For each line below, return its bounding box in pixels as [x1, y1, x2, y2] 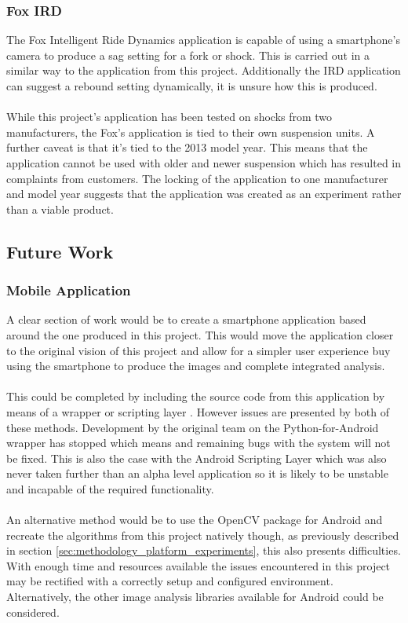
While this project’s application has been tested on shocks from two [6, 108, 333, 125]
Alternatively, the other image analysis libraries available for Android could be [6, 588, 384, 605]
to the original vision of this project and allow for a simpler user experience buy [6, 342, 391, 358]
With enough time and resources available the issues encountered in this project [6, 557, 391, 574]
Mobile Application [6, 280, 131, 300]
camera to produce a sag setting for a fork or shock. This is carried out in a [6, 46, 370, 63]
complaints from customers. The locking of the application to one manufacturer [6, 170, 388, 186]
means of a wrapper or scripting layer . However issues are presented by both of [6, 403, 390, 420]
